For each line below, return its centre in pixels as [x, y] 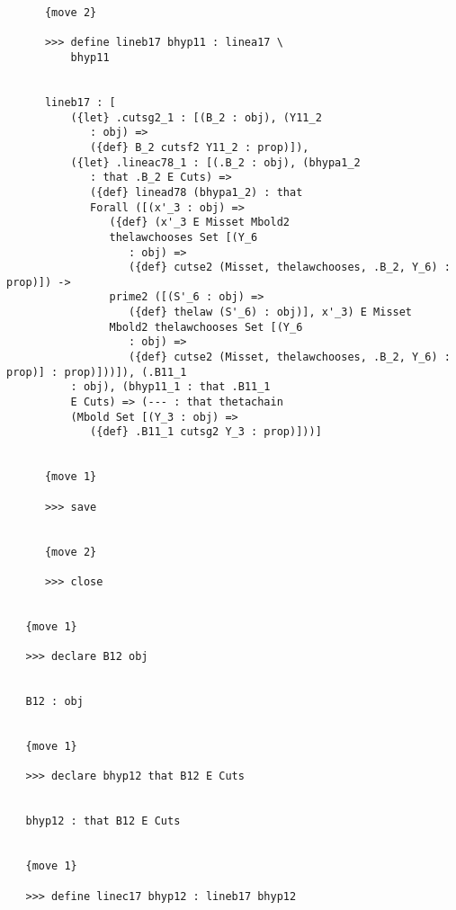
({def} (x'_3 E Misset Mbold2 [199, 223]
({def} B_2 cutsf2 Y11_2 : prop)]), [200, 147]
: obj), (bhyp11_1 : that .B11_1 [170, 387]
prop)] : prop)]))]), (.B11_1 [97, 372]
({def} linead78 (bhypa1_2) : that [197, 192]
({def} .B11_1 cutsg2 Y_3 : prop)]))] [206, 432]
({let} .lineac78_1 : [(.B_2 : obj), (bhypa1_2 [215, 162]
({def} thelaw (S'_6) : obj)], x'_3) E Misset [271, 312]
